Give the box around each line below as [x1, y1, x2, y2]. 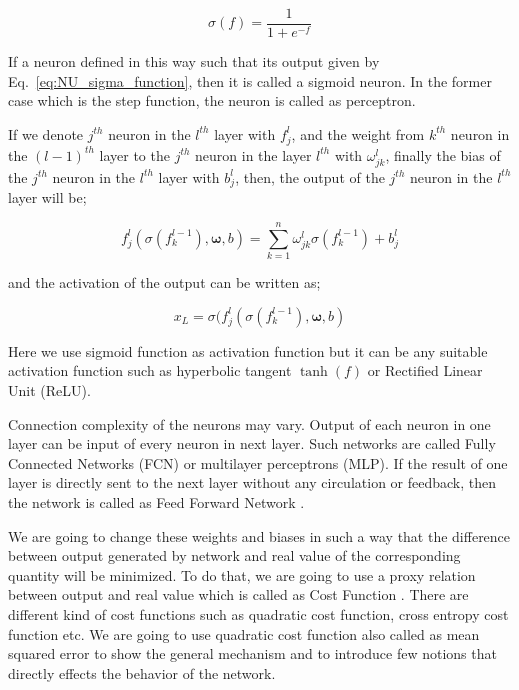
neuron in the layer [195, 144, 312, 165]
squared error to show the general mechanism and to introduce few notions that [8, 643, 497, 664]
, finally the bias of [385, 144, 501, 165]
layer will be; [8, 187, 87, 208]
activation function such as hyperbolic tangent [8, 360, 292, 381]
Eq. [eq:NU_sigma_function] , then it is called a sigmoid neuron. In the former [8, 70, 492, 91]
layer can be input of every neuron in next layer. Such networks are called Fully [8, 433, 496, 454]
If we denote [8, 123, 84, 144]
